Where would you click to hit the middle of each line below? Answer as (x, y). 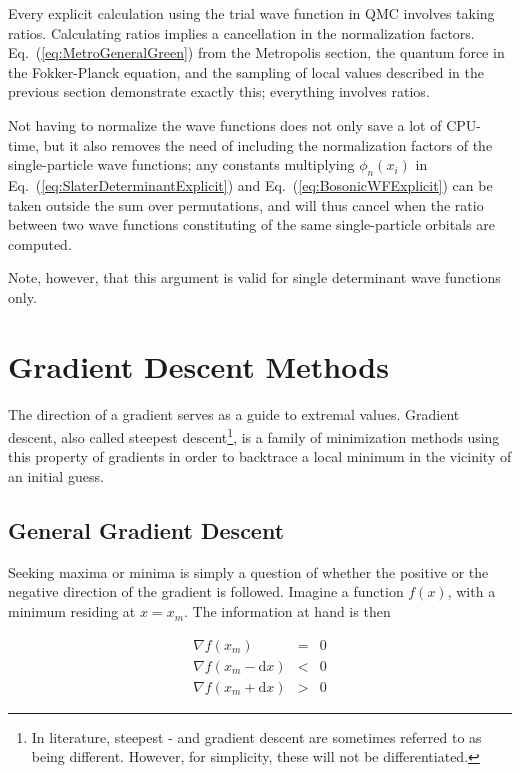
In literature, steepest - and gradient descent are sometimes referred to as (256, 736)
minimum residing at (72, 611)
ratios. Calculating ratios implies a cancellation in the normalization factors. (241, 32)
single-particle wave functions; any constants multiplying (181, 164)
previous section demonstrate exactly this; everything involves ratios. (219, 91)
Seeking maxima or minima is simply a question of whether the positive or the (248, 571)
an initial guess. (56, 476)
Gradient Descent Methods (198, 365)
